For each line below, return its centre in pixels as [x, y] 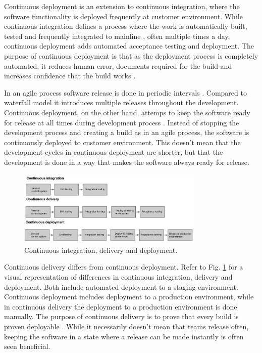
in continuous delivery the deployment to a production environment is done [121, 306]
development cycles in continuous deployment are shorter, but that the [114, 152]
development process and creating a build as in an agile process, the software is [127, 132]
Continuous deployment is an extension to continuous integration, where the [122, 6]
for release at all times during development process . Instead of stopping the [122, 122]
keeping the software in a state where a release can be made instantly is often [124, 336]
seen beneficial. [27, 346]
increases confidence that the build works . [70, 76]
